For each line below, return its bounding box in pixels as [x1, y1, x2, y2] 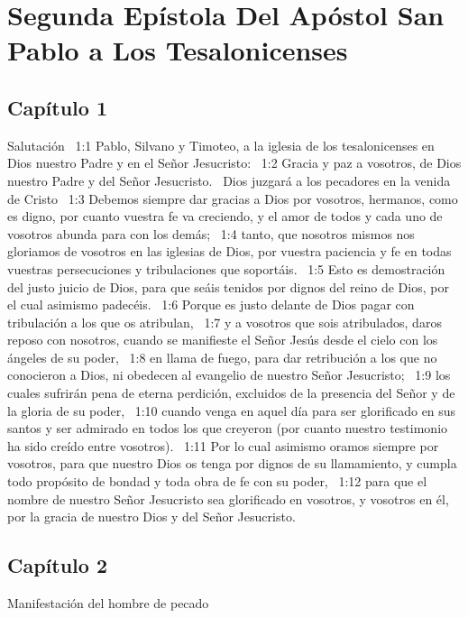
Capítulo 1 [7, 93, 108, 121]
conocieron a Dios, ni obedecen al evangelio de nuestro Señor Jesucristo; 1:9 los [7, 365, 451, 384]
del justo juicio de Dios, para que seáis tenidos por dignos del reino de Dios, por [7, 277, 449, 296]
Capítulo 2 [7, 551, 108, 579]
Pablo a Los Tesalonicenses [7, 32, 348, 69]
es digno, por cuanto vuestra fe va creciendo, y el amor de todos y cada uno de [7, 207, 443, 226]
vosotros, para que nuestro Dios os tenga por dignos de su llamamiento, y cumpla [7, 454, 457, 473]
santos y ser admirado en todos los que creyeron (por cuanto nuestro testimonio [7, 419, 448, 438]
